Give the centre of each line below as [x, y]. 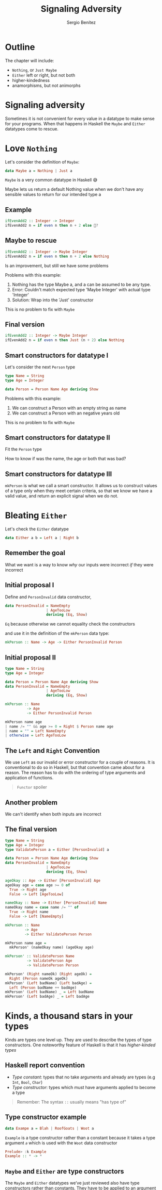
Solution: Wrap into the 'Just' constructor [53, 300]
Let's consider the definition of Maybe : [42, 162]
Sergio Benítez [81, 22]
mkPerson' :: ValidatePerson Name [40, 956]
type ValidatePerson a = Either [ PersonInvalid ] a [57, 850]
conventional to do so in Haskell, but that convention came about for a [75, 767]
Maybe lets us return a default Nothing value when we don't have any [74, 189]
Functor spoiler [32, 787]
